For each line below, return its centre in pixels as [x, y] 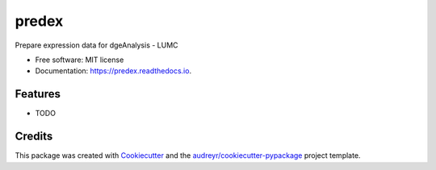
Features [38, 94]
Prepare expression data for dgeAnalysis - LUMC [96, 45]
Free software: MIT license [80, 60]
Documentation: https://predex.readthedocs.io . [113, 71]
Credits [34, 137]
